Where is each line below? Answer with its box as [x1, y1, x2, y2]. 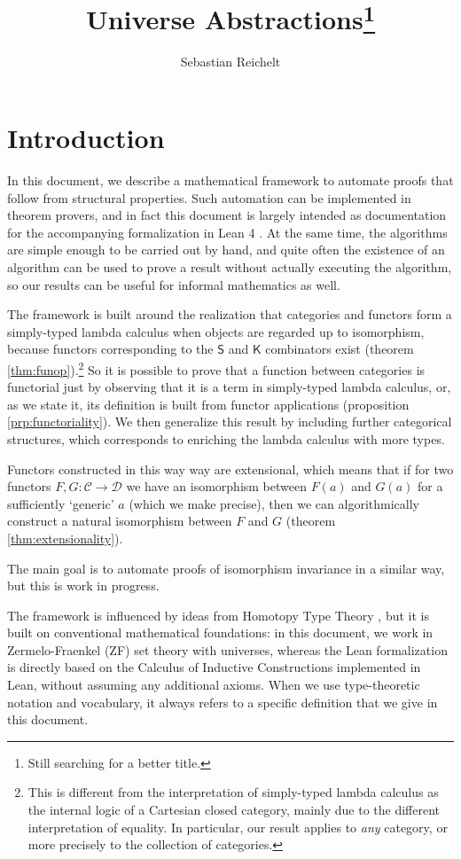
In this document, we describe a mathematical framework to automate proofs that [7, 170, 454, 189]
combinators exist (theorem [265, 340, 414, 358]
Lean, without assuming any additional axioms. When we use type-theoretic [7, 675, 420, 694]
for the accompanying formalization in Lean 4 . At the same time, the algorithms [7, 223, 448, 241]
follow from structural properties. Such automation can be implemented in [7, 188, 411, 207]
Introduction [7, 120, 165, 156]
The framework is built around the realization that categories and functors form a [7, 305, 452, 324]
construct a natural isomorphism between [7, 511, 232, 530]
